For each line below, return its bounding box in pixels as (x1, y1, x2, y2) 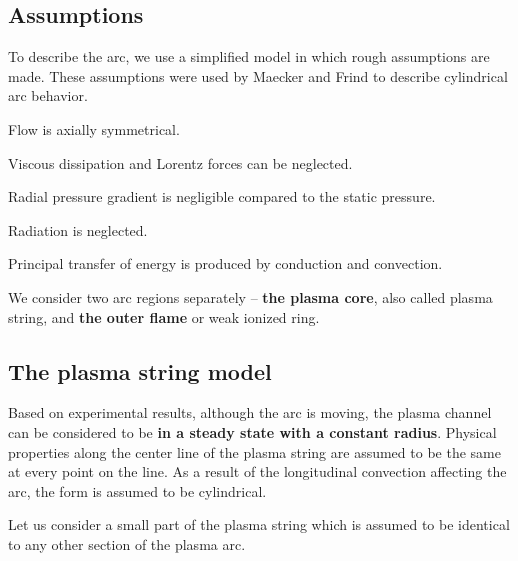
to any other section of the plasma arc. (8, 533, 246, 554)
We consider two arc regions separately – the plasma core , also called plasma (8, 286, 493, 307)
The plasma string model (8, 355, 272, 386)
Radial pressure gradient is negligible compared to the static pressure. (8, 186, 436, 207)
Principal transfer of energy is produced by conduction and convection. (8, 253, 443, 274)
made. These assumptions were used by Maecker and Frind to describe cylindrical (8, 65, 508, 86)
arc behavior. (8, 85, 88, 106)
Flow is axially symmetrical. (8, 118, 180, 139)
